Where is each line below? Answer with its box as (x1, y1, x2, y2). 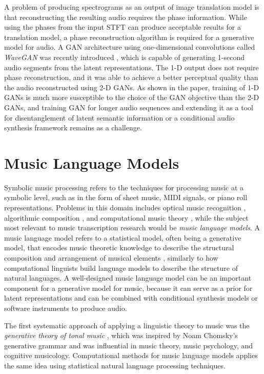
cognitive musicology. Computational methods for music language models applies (4, 350, 258, 361)
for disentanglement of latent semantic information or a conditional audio (4, 112, 235, 123)
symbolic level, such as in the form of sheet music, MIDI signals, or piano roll (4, 192, 248, 203)
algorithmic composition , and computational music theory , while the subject (4, 212, 249, 223)
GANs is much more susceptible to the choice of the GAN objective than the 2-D (4, 92, 259, 103)
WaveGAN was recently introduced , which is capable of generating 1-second (4, 51, 245, 62)
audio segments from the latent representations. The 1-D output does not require (4, 62, 259, 72)
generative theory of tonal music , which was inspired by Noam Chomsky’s (4, 330, 238, 341)
